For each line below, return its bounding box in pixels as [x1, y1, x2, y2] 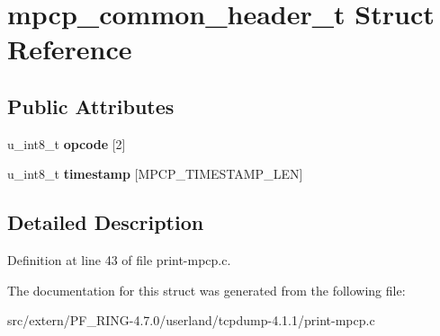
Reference [7, 31, 132, 67]
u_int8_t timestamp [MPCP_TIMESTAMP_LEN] [7, 164, 303, 183]
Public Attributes [7, 92, 175, 119]
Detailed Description [7, 208, 204, 236]
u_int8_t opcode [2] [7, 134, 126, 153]
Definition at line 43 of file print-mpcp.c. [7, 251, 231, 270]
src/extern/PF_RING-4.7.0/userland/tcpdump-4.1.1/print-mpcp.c [7, 311, 375, 330]
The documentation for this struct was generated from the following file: [7, 280, 406, 299]
